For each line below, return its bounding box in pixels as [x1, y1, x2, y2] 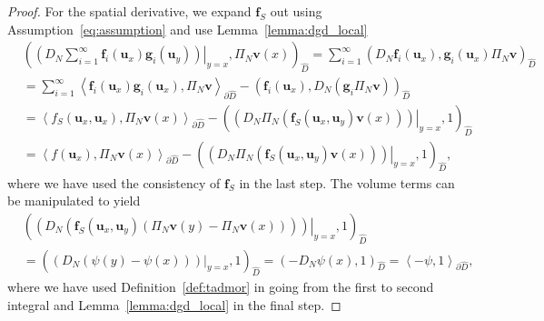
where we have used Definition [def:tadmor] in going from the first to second [7, 277, 434, 296]
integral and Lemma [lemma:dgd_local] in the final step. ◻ [7, 295, 341, 314]
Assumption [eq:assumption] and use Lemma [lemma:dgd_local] [7, 19, 368, 38]
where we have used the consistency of [7, 173, 221, 192]
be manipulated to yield [7, 191, 141, 210]
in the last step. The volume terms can [239, 173, 455, 192]
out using [270, 2, 322, 20]
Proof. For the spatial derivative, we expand [7, 2, 252, 20]
